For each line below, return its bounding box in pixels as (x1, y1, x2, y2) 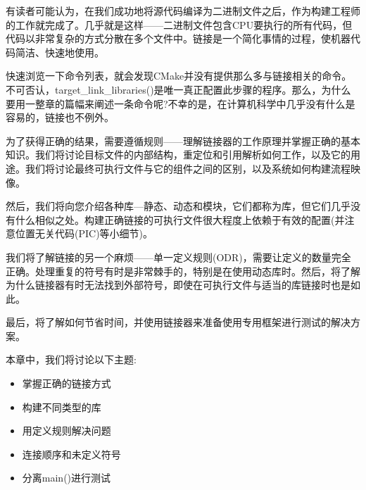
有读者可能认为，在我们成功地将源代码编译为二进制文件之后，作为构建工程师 (6, 4, 360, 18)
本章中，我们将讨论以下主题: (6, 352, 137, 367)
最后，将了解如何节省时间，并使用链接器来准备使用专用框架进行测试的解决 (6, 315, 351, 329)
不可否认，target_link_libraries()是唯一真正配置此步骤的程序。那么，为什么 (6, 82, 351, 96)
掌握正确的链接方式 (22, 376, 111, 391)
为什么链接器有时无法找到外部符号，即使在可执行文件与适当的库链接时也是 (6, 277, 351, 292)
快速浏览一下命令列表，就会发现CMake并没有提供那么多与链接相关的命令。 (6, 68, 352, 83)
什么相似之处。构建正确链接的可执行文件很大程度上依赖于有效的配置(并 (15, 212, 345, 227)
